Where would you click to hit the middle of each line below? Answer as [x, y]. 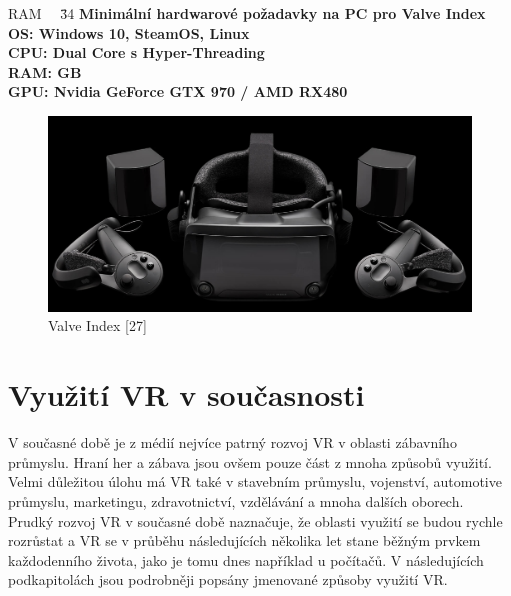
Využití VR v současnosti [186, 394]
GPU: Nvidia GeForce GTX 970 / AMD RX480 [178, 91]
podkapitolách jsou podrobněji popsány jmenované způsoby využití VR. [228, 579]
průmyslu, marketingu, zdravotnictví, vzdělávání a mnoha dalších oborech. [236, 500]
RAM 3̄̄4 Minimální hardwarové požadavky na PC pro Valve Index [247, 13]
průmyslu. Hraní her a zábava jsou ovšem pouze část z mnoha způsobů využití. [250, 461]
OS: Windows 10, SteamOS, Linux [129, 32]
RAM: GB [45, 71]
